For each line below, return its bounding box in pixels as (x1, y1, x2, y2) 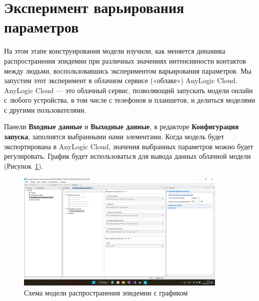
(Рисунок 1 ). (4, 160, 43, 171)
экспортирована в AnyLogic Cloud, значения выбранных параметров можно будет (4, 141, 253, 151)
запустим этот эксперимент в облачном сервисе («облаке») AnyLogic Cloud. (4, 75, 237, 86)
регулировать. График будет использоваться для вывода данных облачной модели (4, 151, 251, 161)
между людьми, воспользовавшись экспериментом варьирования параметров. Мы (4, 65, 251, 76)
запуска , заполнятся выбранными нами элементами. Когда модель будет (4, 131, 224, 142)
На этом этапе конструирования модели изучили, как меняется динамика (4, 46, 225, 56)
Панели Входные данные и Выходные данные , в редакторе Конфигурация (4, 121, 239, 132)
